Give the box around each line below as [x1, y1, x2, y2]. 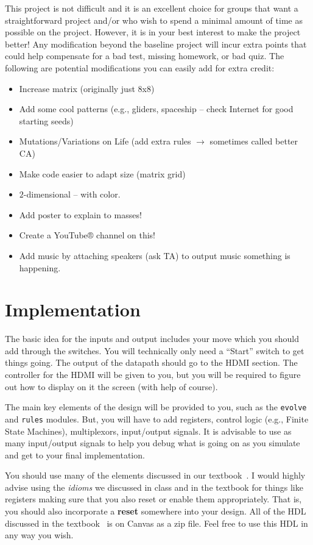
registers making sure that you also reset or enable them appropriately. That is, [5, 493, 302, 505]
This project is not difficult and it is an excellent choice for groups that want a [5, 2, 298, 14]
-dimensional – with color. [23, 188, 121, 201]
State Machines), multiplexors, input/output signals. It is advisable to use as [5, 424, 292, 437]
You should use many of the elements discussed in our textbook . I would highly [5, 469, 306, 482]
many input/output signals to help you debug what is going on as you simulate [5, 436, 300, 449]
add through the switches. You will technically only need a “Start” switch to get [5, 344, 304, 357]
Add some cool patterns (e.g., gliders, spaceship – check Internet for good [19, 102, 294, 115]
